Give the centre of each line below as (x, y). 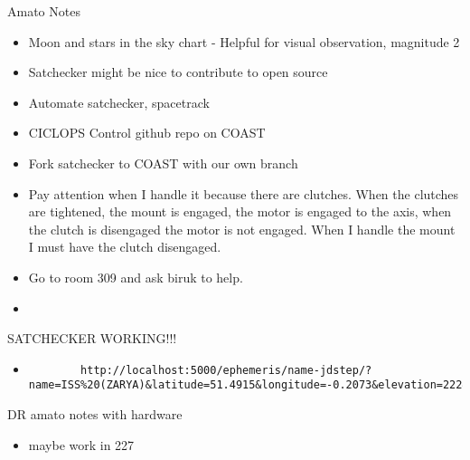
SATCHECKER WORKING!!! (92, 338)
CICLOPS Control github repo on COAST (147, 133)
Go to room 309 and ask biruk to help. (136, 277)
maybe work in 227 (81, 444)
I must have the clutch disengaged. (125, 247)
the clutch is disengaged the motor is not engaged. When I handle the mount (242, 229)
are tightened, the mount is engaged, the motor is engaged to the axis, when (240, 211)
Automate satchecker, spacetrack (119, 102)
